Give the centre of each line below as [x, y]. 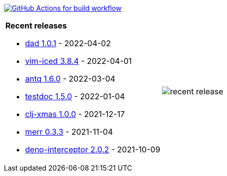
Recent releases [36, 26]
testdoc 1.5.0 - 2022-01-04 [75, 96]
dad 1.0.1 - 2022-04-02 [68, 43]
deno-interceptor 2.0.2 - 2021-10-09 [93, 149]
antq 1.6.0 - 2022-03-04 [70, 79]
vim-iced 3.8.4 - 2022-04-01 [79, 61]
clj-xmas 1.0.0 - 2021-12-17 [75, 114]
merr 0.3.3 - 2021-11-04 [69, 132]
